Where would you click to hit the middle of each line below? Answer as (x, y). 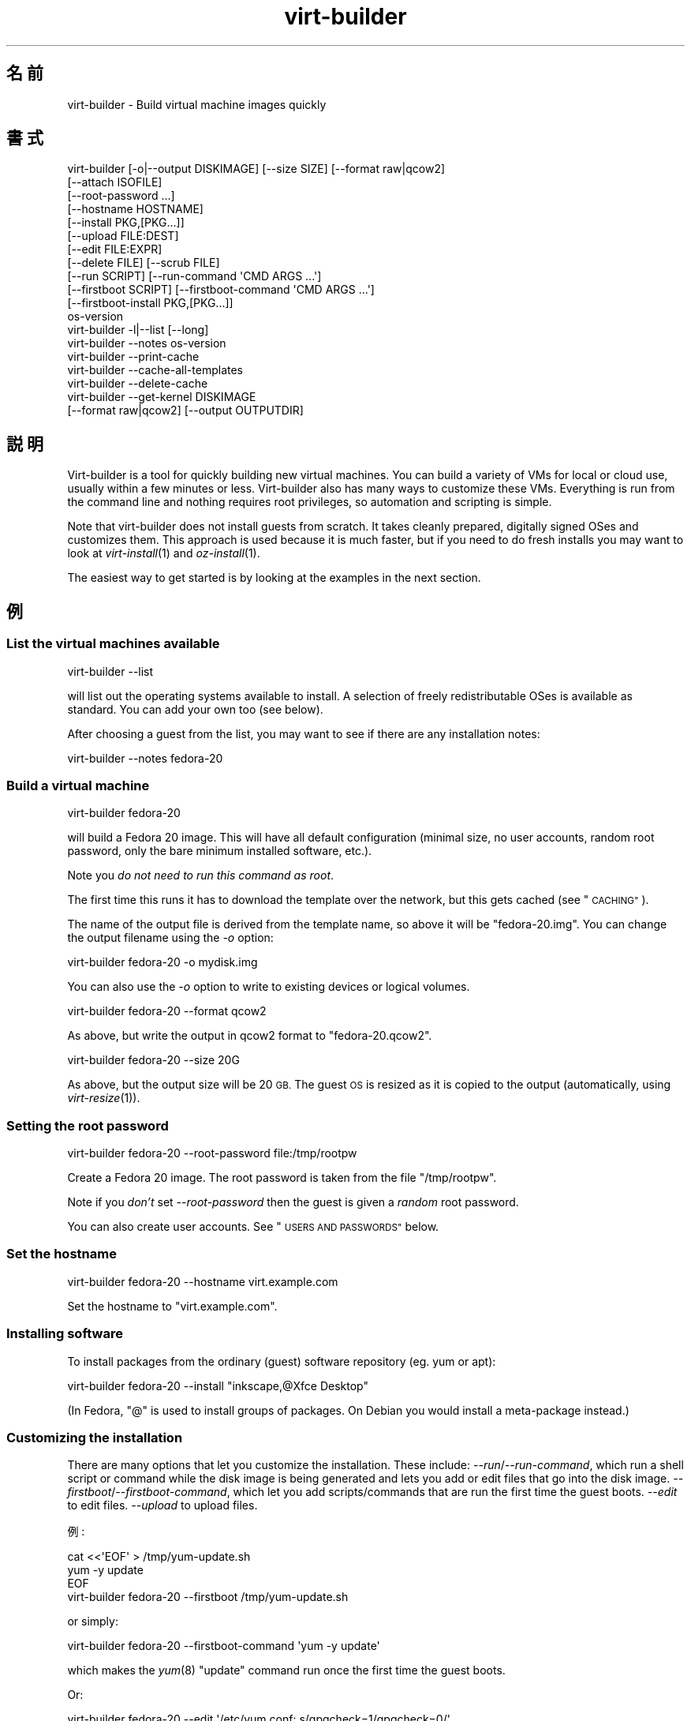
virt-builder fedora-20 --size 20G (153, 1060)
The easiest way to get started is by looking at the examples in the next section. (274, 578)
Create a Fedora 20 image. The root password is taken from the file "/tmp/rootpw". (282, 1177)
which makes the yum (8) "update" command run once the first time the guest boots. (286, 1670)
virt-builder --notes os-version (147, 343)
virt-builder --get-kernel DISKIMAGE (162, 397)
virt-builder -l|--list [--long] (138, 330)
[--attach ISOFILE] (115, 182)
